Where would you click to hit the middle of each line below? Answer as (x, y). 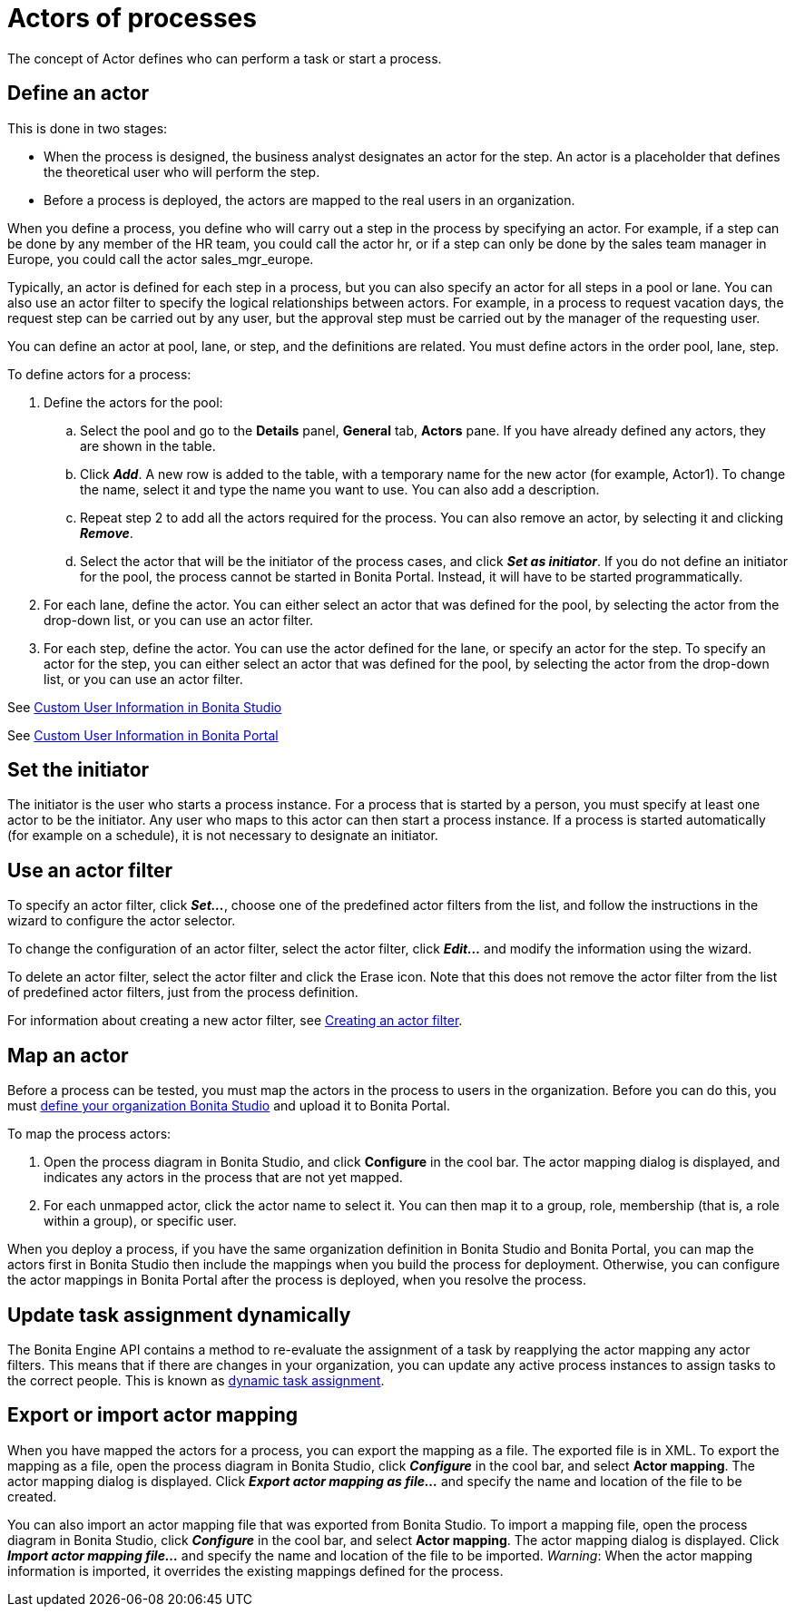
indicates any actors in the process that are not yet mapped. (223, 1178)
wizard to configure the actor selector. (122, 921)
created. (32, 1496)
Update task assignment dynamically (179, 1315)
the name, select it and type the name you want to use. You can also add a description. (340, 489)
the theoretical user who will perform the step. (182, 171)
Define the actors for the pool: (133, 402)
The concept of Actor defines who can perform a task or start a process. (225, 58)
